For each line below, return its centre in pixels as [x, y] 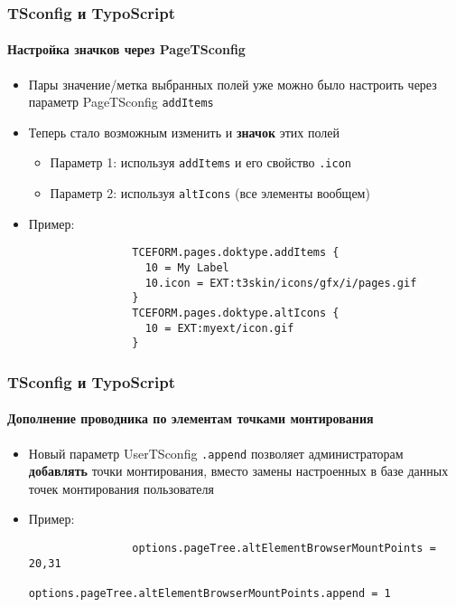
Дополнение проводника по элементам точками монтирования [191, 418]
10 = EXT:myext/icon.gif [219, 328]
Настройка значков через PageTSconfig [126, 49]
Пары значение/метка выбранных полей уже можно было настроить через [233, 84]
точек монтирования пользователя [121, 488]
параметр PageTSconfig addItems [121, 102]
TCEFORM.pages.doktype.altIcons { [236, 313]
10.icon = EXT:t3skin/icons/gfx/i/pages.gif [281, 283]
